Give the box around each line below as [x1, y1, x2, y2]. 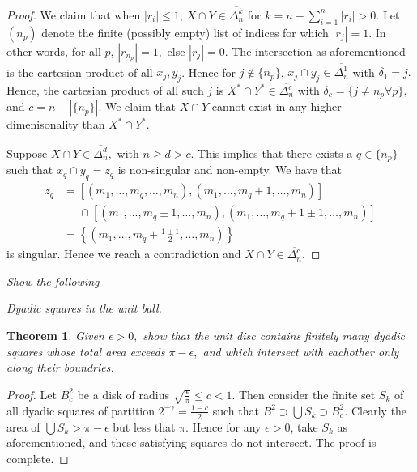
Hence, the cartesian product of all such [6, 82, 204, 99]
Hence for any [192, 418, 262, 435]
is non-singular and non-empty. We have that [117, 161, 343, 178]
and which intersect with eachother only [202, 342, 399, 359]
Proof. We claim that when [6, 6, 141, 23]
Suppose [6, 144, 48, 161]
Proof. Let [6, 385, 57, 402]
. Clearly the [344, 402, 407, 419]
